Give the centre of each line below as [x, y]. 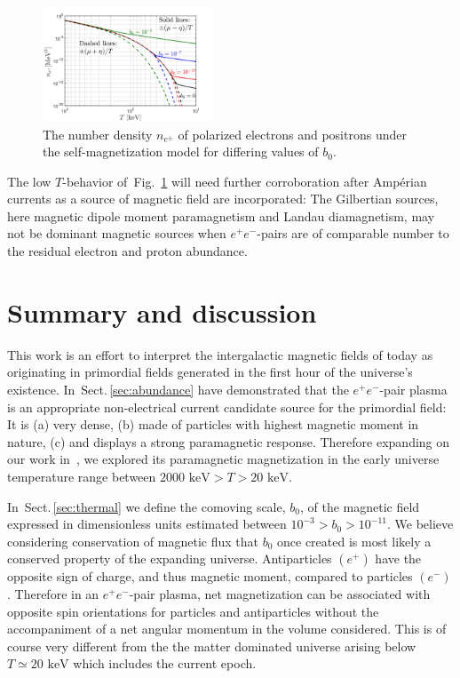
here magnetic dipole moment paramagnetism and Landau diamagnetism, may [221, 215]
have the [398, 558]
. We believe [420, 524]
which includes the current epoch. [165, 663]
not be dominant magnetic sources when [117, 233]
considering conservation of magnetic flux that [133, 541]
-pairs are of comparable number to [353, 233]
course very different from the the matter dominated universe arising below [212, 646]
